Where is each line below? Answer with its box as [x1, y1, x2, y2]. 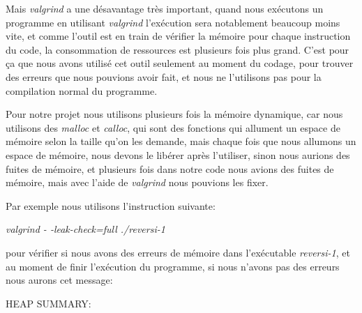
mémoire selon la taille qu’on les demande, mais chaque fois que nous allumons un [6, 134, 356, 148]
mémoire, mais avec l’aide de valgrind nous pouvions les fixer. [6, 175, 269, 190]
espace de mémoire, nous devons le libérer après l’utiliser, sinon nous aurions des [6, 147, 350, 162]
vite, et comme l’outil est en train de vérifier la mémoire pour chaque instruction [6, 29, 351, 43]
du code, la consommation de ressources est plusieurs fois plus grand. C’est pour [6, 42, 349, 56]
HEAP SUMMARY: [6, 296, 91, 310]
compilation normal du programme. [6, 83, 158, 98]
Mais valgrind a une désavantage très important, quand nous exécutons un [6, 1, 324, 15]
